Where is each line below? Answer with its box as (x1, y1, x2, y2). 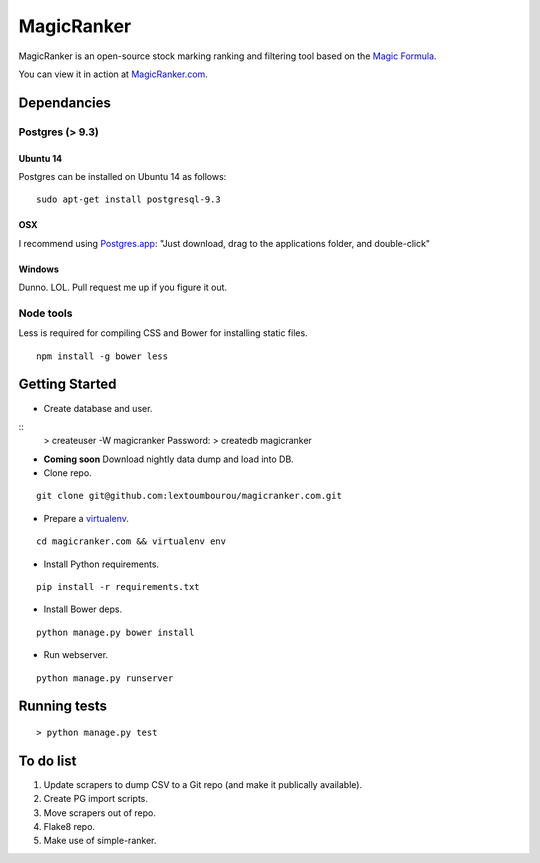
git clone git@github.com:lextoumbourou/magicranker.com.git (36, 490, 342, 502)
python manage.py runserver (36, 672, 174, 684)
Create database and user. (43, 402, 153, 414)
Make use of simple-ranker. (43, 835, 157, 847)
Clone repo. (43, 467, 92, 479)
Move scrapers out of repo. (43, 806, 157, 819)
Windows (18, 263, 59, 275)
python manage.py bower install (36, 626, 195, 638)
